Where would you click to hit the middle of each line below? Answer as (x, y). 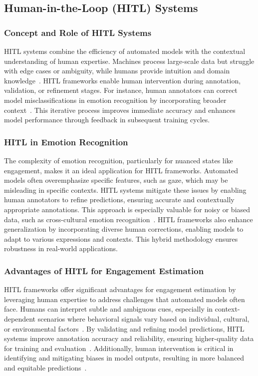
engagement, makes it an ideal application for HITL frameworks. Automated (121, 170)
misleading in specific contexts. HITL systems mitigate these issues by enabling (125, 189)
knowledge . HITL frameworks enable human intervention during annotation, (123, 80)
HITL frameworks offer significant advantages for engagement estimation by (120, 289)
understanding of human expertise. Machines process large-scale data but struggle (129, 61)
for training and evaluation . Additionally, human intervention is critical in (119, 348)
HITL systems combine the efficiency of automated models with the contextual (125, 51)
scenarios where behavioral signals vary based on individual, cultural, (143, 318)
